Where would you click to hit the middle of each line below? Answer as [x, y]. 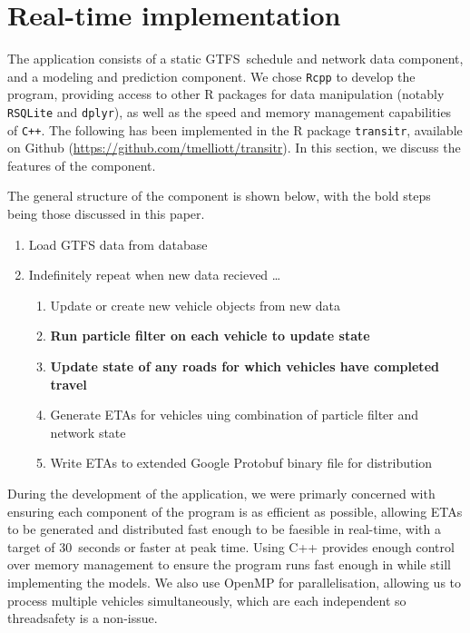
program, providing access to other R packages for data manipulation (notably [226, 94]
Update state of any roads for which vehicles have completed [245, 366]
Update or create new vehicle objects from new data [196, 305]
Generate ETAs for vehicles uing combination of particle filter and [235, 415]
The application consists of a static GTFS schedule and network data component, [235, 59]
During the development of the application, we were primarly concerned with [221, 493]
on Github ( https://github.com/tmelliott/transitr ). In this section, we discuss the [234, 148]
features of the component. [82, 165]
